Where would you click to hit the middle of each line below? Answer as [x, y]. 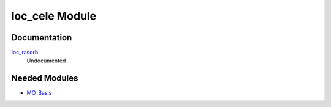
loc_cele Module [54, 16]
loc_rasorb [25, 53]
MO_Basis [39, 93]
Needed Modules [45, 79]
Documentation [42, 38]
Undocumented [46, 61]
